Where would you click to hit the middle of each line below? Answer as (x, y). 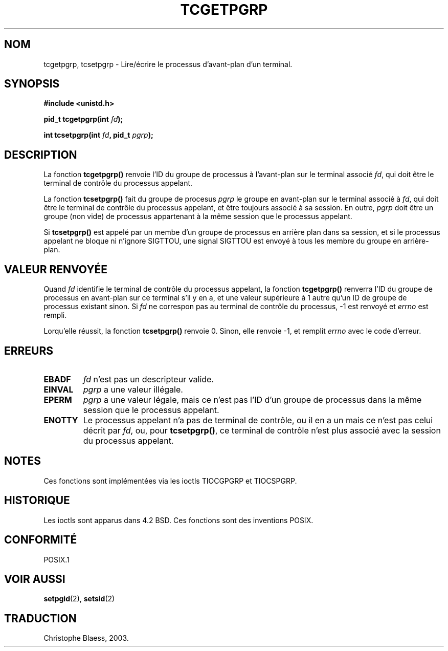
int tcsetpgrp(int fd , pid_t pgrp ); (98, 135)
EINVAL (59, 389)
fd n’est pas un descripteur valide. (149, 379)
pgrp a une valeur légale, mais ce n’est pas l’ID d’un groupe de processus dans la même (252, 399)
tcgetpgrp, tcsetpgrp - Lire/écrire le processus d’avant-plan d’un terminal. (168, 64)
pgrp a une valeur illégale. (133, 389)
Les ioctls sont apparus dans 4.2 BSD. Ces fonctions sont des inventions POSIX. (178, 520)
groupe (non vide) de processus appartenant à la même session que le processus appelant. (198, 216)
